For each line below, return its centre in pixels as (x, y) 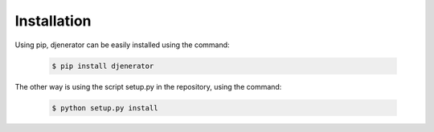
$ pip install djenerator (103, 66)
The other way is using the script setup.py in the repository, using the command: (148, 86)
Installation (53, 21)
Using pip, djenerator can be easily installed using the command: (122, 45)
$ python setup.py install (105, 108)
